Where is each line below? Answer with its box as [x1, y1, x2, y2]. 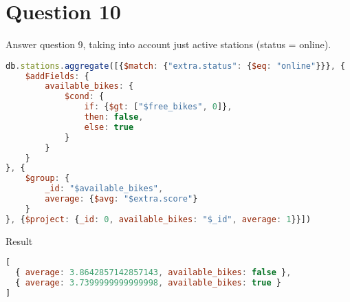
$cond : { [64, 91, 105, 102]
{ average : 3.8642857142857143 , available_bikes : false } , [15, 268, 292, 278]
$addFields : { [25, 71, 89, 81]
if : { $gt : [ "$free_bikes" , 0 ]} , [84, 102, 232, 112]
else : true [84, 122, 134, 132]
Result [6, 233, 33, 248]
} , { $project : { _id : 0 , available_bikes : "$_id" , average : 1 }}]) [6, 214, 311, 224]
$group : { [25, 173, 70, 184]
